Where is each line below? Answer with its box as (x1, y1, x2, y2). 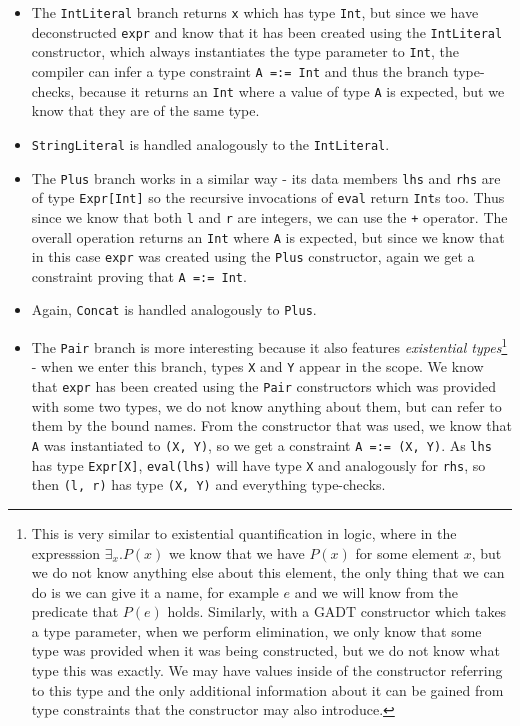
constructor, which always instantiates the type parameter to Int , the (31, 41, 459, 62)
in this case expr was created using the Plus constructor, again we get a (31, 246, 475, 267)
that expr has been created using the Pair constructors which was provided (31, 376, 496, 397)
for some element (355, 542, 460, 563)
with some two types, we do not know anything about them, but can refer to (31, 395, 502, 416)
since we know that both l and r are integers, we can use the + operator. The (31, 206, 508, 227)
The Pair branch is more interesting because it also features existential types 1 (31, 334, 508, 357)
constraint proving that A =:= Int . (31, 265, 247, 286)
